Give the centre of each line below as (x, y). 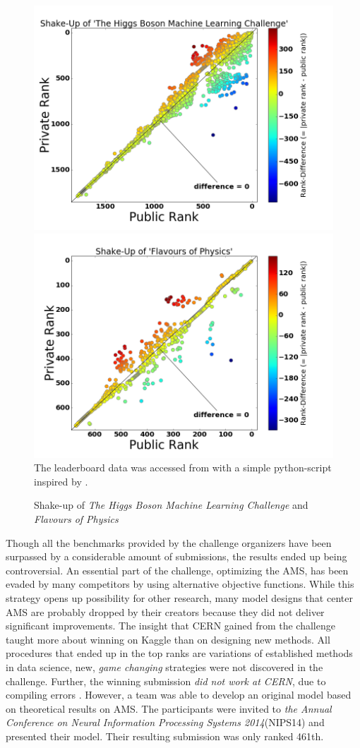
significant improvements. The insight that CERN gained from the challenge (170, 626)
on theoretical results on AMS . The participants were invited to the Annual (169, 708)
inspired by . (61, 481)
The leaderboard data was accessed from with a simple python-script (183, 467)
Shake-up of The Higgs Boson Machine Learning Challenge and (171, 505)
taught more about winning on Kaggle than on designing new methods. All (168, 639)
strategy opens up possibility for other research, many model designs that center (179, 597)
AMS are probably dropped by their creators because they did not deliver (165, 611)
